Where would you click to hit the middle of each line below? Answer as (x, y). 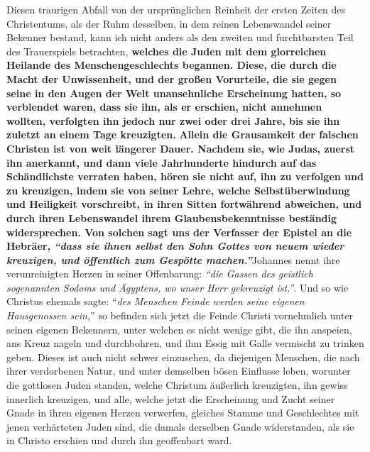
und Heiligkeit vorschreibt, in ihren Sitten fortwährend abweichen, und (184, 204)
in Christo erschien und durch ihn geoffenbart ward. (119, 440)
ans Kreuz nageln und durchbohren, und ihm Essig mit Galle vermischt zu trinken (185, 343)
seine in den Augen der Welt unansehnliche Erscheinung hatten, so (174, 93)
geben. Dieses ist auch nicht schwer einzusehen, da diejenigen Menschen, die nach (183, 357)
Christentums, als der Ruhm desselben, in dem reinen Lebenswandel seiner (169, 23)
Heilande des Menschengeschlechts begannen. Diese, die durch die (172, 65)
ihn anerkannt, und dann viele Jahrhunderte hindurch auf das (162, 162)
